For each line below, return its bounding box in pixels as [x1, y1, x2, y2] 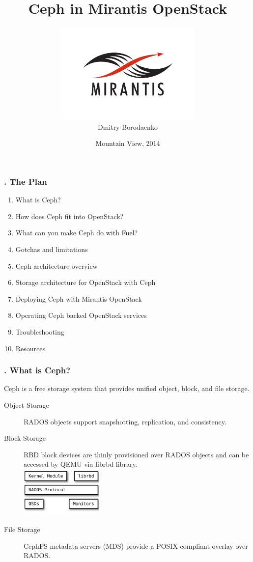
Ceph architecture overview [15, 260, 98, 271]
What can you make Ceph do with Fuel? [15, 227, 138, 238]
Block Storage [4, 433, 46, 443]
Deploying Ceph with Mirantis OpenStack [15, 293, 142, 304]
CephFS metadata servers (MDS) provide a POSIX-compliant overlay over [24, 540, 248, 551]
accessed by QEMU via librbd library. [24, 459, 138, 469]
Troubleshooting [15, 326, 64, 337]
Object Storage [4, 399, 49, 410]
